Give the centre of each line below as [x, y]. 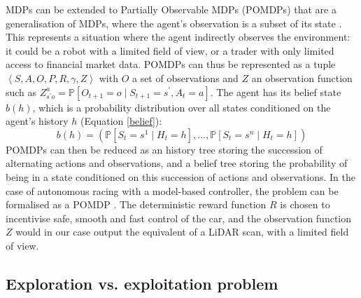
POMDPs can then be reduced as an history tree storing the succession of [164, 149]
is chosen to [305, 204]
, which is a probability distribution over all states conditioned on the [182, 107]
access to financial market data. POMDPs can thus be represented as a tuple [171, 64]
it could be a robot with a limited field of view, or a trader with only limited [170, 50]
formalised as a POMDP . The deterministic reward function [136, 204]
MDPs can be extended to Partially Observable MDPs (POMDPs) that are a [171, 9]
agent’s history [37, 121]
